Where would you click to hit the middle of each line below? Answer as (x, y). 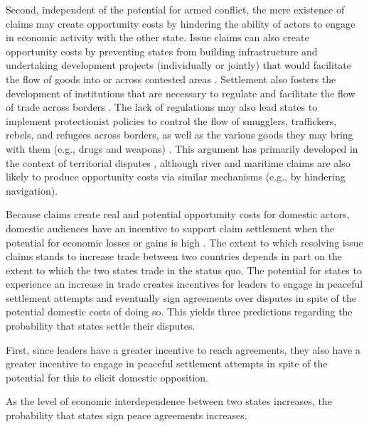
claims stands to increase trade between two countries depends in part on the (174, 256)
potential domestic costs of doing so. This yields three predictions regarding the (179, 312)
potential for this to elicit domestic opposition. (107, 377)
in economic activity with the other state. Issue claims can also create (157, 37)
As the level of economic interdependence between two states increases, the (169, 401)
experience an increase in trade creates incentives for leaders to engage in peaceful (184, 284)
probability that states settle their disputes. (101, 326)
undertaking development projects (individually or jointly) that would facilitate (179, 65)
